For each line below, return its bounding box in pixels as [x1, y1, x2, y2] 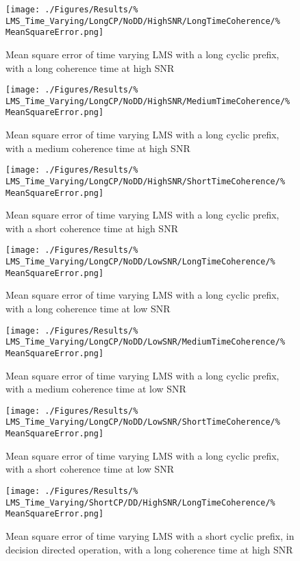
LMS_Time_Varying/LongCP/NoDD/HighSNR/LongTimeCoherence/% [5, 16, 280, 26]
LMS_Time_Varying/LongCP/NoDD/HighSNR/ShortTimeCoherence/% [5, 176, 286, 186]
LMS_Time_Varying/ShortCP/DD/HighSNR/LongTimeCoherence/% [5, 497, 275, 508]
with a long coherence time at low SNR [5, 301, 171, 316]
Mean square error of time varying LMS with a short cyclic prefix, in [5, 528, 295, 543]
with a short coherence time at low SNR [5, 462, 175, 476]
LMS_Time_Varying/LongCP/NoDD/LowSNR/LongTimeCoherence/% [5, 257, 275, 267]
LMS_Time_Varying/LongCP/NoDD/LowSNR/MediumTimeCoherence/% [5, 337, 286, 347]
